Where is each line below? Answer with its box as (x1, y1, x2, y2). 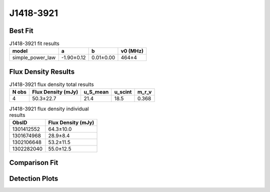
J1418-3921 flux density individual (9, 105, 89, 112)
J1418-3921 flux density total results (9, 81, 94, 88)
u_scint (114, 88, 132, 95)
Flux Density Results (9, 67, 75, 76)
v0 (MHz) (120, 47, 143, 54)
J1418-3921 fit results (9, 40, 59, 47)
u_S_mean (83, 88, 109, 95)
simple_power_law (12, 54, 56, 61)
